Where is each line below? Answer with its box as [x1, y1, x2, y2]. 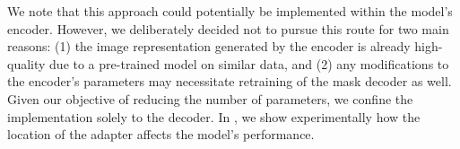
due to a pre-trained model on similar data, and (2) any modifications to [49, 54, 449, 73]
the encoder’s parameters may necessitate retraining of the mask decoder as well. [7, 72, 452, 91]
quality [7, 54, 46, 73]
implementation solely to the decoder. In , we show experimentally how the [7, 107, 421, 126]
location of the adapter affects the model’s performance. [7, 125, 315, 144]
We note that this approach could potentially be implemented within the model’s [7, 2, 453, 20]
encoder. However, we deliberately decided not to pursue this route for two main [7, 19, 449, 38]
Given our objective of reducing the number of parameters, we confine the [7, 89, 413, 108]
